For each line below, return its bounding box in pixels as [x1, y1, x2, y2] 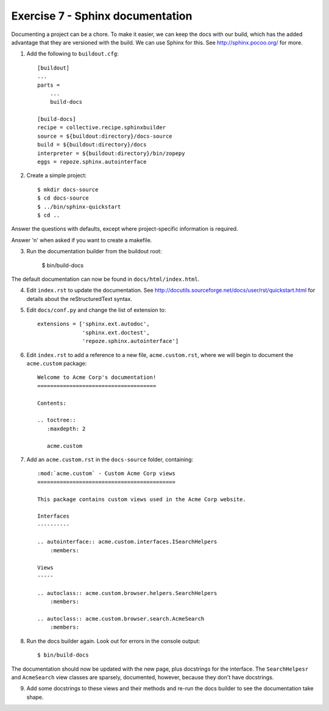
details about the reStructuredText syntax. [26, 295, 132, 302]
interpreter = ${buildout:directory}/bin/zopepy [37, 150, 185, 157]
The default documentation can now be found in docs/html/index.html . [11, 275, 200, 283]
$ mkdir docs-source [37, 186, 99, 193]
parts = [37, 81, 60, 88]
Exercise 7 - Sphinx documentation [11, 9, 193, 23]
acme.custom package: [26, 360, 87, 367]
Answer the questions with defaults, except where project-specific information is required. [11, 225, 238, 233]
